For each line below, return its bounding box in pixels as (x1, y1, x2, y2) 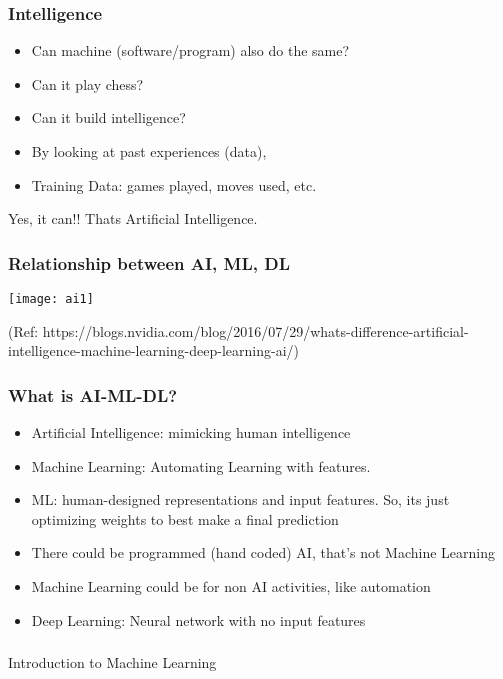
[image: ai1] (8, 292, 94, 306)
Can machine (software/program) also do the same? (31, 40, 350, 61)
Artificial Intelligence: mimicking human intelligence (31, 422, 351, 443)
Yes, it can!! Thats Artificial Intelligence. (8, 208, 258, 229)
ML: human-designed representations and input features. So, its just (31, 489, 450, 510)
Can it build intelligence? (31, 107, 186, 128)
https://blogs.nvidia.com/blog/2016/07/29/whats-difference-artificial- (42, 320, 469, 341)
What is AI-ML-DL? (8, 382, 178, 407)
